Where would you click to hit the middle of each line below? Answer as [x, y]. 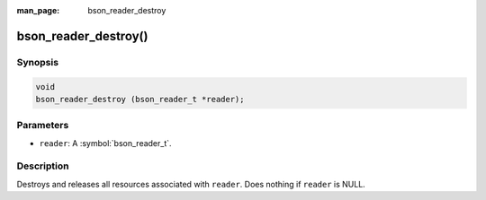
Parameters [43, 126]
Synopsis [37, 62]
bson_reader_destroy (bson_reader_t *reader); [140, 99]
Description [43, 166]
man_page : [38, 10]
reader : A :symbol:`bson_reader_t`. [105, 143]
